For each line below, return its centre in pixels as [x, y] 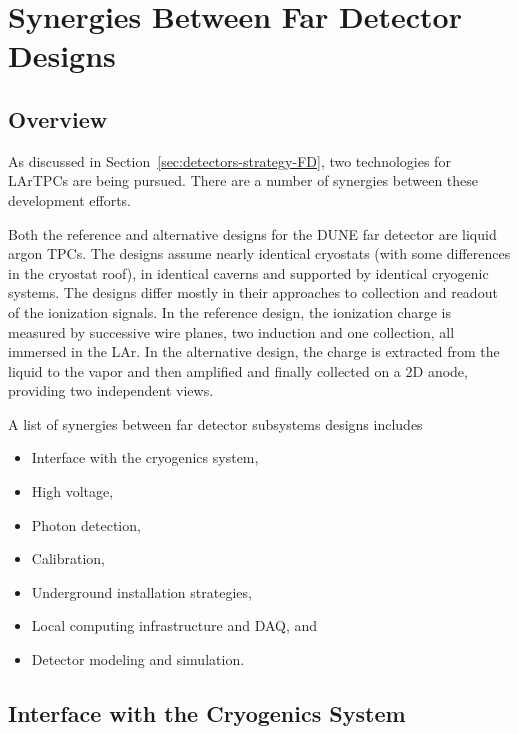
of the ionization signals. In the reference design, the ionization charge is [229, 311]
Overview [58, 118]
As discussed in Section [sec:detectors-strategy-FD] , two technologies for [229, 160]
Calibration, [68, 558]
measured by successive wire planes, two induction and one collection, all [231, 331]
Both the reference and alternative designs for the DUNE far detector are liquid [252, 233]
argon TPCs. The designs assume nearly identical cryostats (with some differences [259, 253]
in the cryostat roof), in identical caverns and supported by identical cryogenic [248, 272]
